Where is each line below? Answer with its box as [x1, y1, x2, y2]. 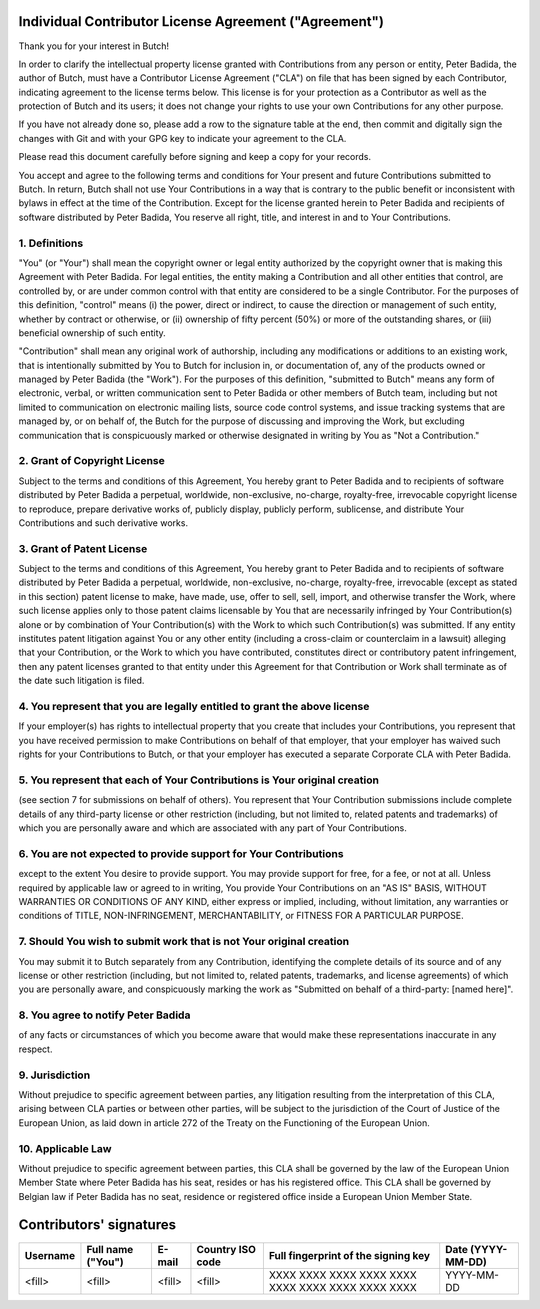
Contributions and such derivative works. [18, 516, 189, 529]
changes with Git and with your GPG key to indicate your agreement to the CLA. [18, 132, 347, 144]
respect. [18, 1043, 53, 1055]
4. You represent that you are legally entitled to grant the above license [18, 699, 370, 713]
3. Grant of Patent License [18, 541, 148, 555]
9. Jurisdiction [18, 1068, 91, 1082]
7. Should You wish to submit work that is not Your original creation [18, 935, 350, 949]
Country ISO [196, 1242, 257, 1256]
